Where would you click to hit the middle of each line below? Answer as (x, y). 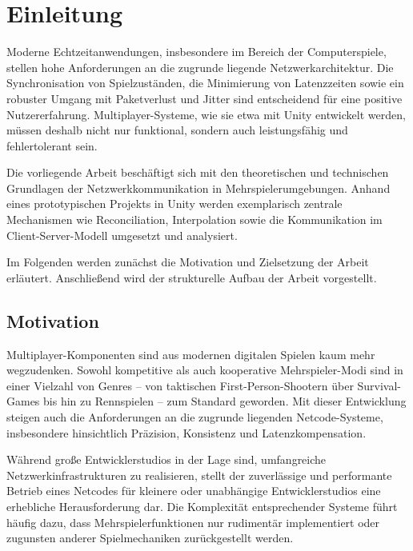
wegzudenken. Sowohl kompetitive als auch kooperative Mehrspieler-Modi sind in (205, 370)
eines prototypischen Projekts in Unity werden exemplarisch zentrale (174, 204)
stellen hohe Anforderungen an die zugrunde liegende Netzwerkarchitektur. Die (200, 67)
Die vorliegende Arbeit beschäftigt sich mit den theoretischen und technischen (198, 172)
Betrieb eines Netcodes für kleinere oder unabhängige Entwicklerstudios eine (194, 491)
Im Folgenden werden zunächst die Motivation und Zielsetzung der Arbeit (188, 262)
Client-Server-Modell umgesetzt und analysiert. (122, 235)
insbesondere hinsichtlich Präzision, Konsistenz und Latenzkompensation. (186, 432)
